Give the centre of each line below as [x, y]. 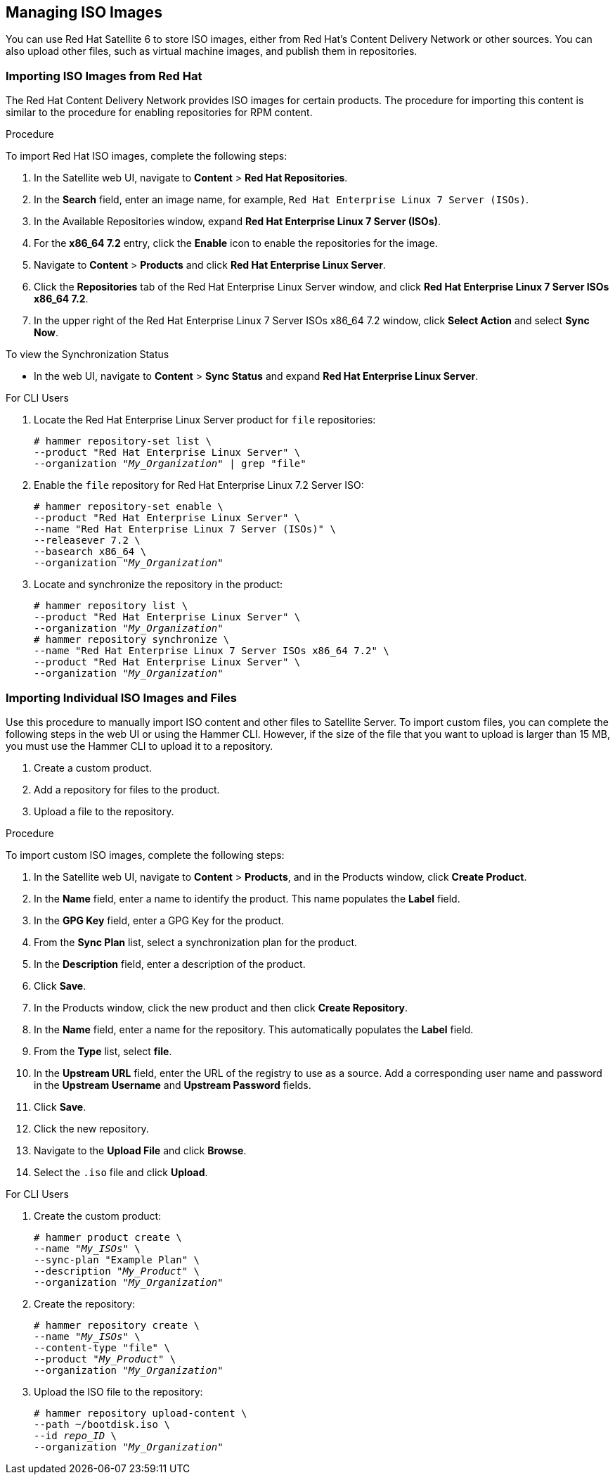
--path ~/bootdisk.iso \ [102, 1424]
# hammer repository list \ [111, 606]
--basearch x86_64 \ [90, 552]
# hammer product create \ [108, 1237]
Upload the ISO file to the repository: [118, 1391]
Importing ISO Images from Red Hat [104, 76]
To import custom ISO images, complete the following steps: [145, 855]
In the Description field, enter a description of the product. [170, 964]
